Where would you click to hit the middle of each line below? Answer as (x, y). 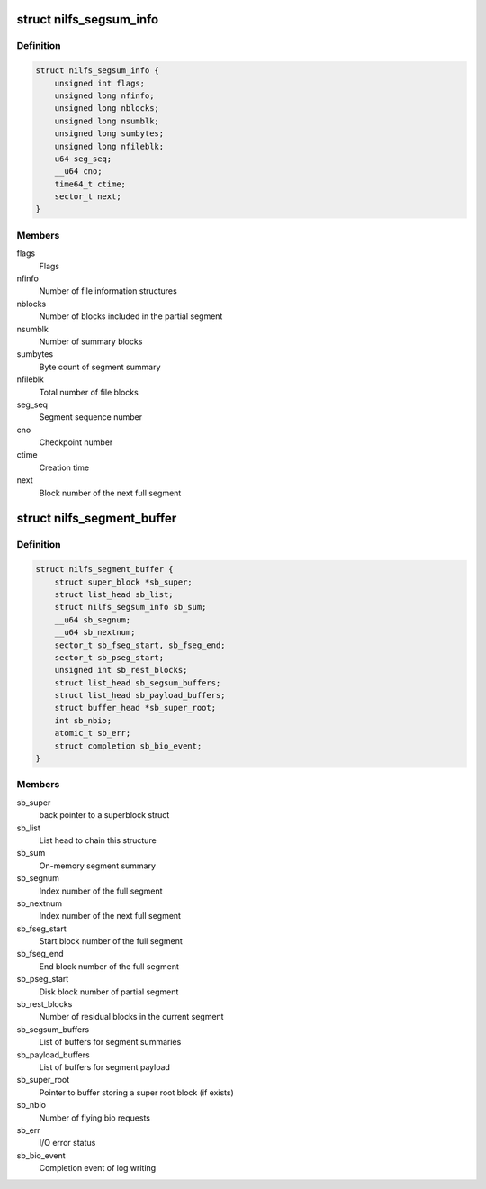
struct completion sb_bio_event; (128, 746)
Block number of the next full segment (110, 493)
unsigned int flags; (100, 83)
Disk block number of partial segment (109, 992)
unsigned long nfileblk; (109, 146)
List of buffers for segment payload (105, 1066)
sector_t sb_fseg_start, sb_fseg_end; (140, 645)
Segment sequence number (91, 417)
